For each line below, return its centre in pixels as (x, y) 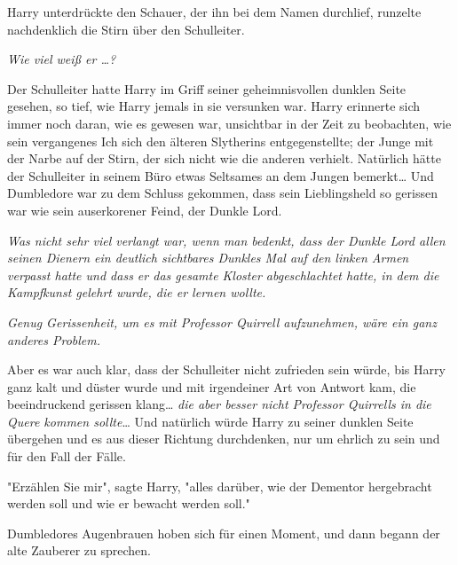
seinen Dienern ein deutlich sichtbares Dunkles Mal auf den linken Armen (208, 258)
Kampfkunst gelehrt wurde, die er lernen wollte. (137, 292)
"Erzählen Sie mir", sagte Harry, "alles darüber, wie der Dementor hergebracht (220, 486)
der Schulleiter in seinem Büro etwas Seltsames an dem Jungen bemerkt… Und (221, 175)
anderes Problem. (54, 339)
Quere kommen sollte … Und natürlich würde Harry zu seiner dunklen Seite (210, 421)
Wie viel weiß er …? (62, 59)
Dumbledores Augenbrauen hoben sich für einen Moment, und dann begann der (224, 533)
